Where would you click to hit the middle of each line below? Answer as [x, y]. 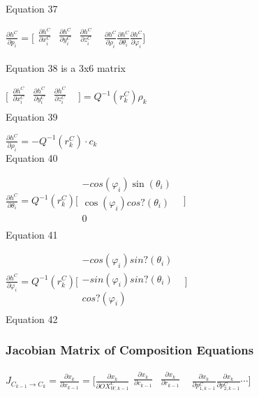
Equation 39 [32, 117]
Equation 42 [32, 319]
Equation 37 [32, 8]
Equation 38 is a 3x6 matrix [66, 67]
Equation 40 [32, 158]
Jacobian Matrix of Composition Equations [130, 350]
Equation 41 [32, 234]
